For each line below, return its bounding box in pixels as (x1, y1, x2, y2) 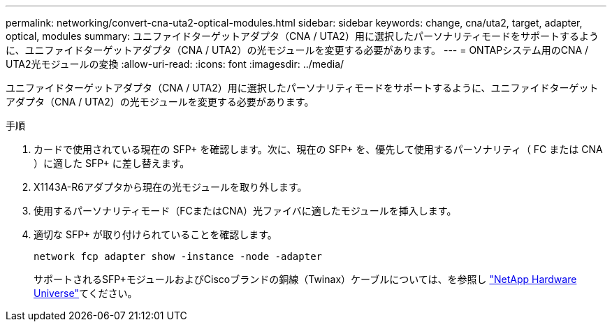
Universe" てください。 (34, 287, 138, 299)
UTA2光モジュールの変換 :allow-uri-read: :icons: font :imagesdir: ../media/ (6, 58, 344, 70)
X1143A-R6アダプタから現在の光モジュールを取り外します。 (34, 181, 307, 193)
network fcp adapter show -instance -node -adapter (34, 251, 323, 262)
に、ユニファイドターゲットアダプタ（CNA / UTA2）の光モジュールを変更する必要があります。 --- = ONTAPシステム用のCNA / (6, 44, 589, 56)
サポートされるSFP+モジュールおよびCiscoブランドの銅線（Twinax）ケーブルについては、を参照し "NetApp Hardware (34, 273, 577, 285)
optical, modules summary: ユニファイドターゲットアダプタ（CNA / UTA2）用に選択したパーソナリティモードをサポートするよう (6, 30, 599, 42)
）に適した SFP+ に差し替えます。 (34, 157, 190, 169)
